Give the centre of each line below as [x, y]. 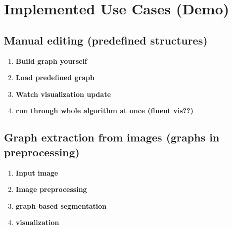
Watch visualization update [63, 94]
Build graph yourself [51, 61]
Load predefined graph [55, 77]
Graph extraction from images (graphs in [112, 137]
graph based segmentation [61, 206]
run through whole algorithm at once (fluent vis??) [104, 111]
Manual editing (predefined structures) [106, 40]
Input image [37, 172]
